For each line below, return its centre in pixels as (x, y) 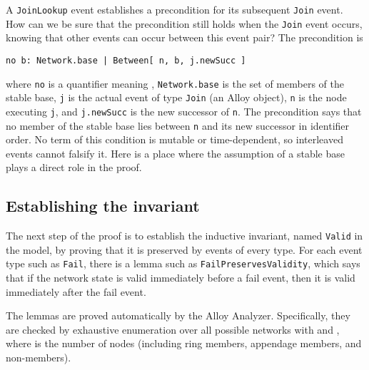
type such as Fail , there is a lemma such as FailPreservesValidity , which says (183, 263)
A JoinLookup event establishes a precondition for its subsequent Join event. (175, 9)
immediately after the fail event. (76, 291)
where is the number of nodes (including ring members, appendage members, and (184, 343)
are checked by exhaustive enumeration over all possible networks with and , (173, 329)
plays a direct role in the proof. (74, 167)
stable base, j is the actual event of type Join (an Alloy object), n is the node (176, 97)
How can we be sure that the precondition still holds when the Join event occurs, (184, 23)
